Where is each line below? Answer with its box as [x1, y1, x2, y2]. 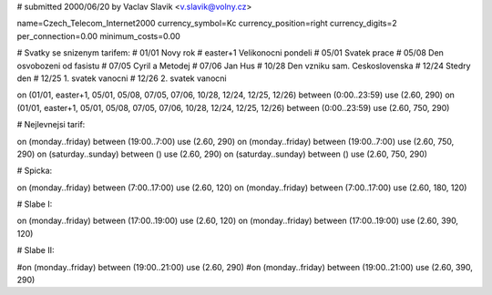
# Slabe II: [16, 245, 55, 256]
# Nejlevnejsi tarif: [16, 119, 86, 130]
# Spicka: [16, 165, 53, 177]
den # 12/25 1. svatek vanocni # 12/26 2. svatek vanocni [16, 73, 227, 84]
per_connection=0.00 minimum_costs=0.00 [16, 30, 181, 41]
